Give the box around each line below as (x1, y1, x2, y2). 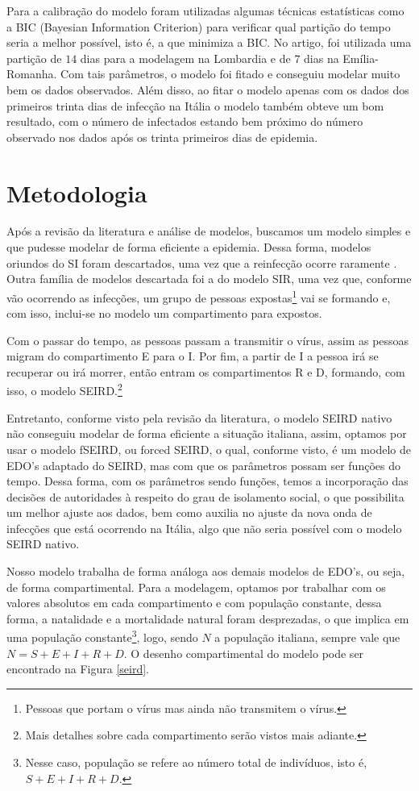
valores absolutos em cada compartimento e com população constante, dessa (6, 594, 382, 611)
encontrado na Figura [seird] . (6, 660, 149, 677)
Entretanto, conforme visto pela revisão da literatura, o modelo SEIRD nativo (6, 409, 392, 426)
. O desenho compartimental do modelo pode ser (123, 644, 364, 661)
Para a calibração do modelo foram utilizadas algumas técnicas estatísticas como (6, 2, 404, 19)
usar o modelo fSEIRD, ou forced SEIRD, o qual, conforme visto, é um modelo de (6, 440, 411, 457)
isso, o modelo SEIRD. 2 (6, 380, 122, 399)
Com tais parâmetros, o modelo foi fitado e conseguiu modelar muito (60, 65, 400, 82)
